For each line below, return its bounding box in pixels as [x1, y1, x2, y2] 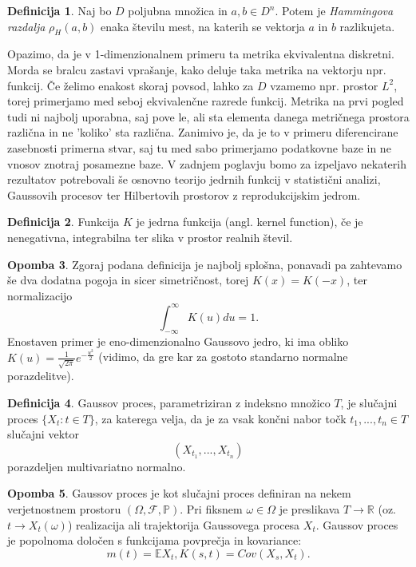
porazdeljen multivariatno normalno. [7, 458, 186, 474]
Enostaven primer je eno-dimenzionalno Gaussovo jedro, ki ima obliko [7, 332, 349, 349]
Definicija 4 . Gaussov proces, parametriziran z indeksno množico [7, 394, 331, 410]
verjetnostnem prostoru [7, 500, 121, 517]
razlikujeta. [339, 18, 395, 34]
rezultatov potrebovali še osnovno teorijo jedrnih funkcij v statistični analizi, [7, 171, 381, 188]
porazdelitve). [7, 367, 74, 384]
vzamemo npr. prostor [270, 77, 378, 93]
